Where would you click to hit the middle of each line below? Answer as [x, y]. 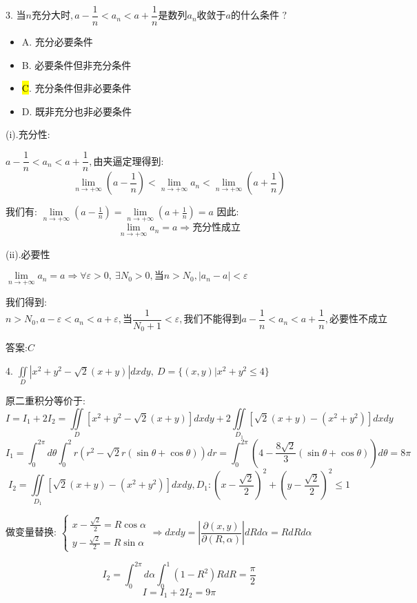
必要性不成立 [358, 320]
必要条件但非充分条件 [83, 66]
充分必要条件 [64, 43]
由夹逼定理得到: [129, 162]
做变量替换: [31, 532]
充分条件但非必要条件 [83, 89]
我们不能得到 [213, 320]
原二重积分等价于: [45, 401]
